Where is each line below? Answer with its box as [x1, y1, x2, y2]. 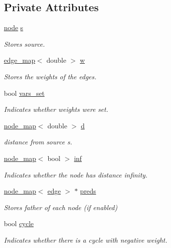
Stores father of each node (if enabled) [4, 202, 117, 212]
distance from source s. [4, 137, 72, 147]
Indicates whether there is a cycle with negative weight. [4, 234, 168, 245]
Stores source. [4, 38, 45, 49]
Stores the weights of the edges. [4, 71, 96, 81]
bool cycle [4, 218, 34, 229]
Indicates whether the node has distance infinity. [4, 169, 148, 179]
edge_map [4, 55, 36, 65]
